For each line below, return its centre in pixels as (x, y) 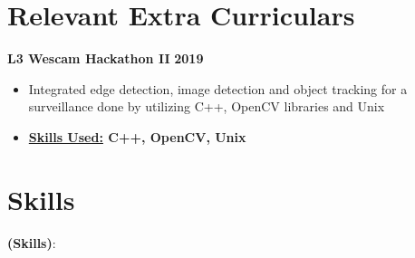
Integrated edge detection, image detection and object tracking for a (218, 88)
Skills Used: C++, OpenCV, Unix (137, 136)
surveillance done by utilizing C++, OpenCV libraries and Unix (207, 106)
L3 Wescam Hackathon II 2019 (106, 58)
